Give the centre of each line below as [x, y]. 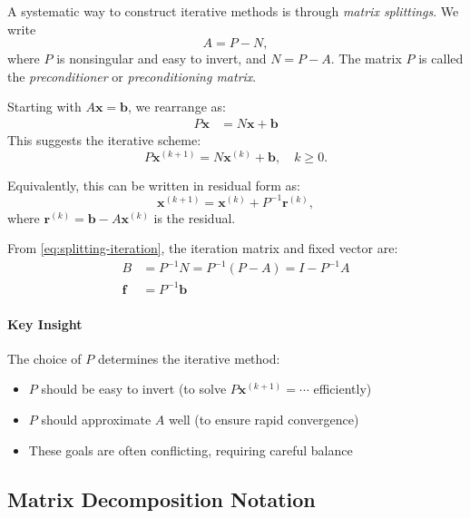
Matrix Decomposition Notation [162, 498]
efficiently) [343, 389]
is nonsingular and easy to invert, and [162, 59]
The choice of [44, 358]
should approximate [96, 419]
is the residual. [195, 217]
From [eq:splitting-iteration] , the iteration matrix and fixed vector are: [203, 248]
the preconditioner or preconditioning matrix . [132, 76]
